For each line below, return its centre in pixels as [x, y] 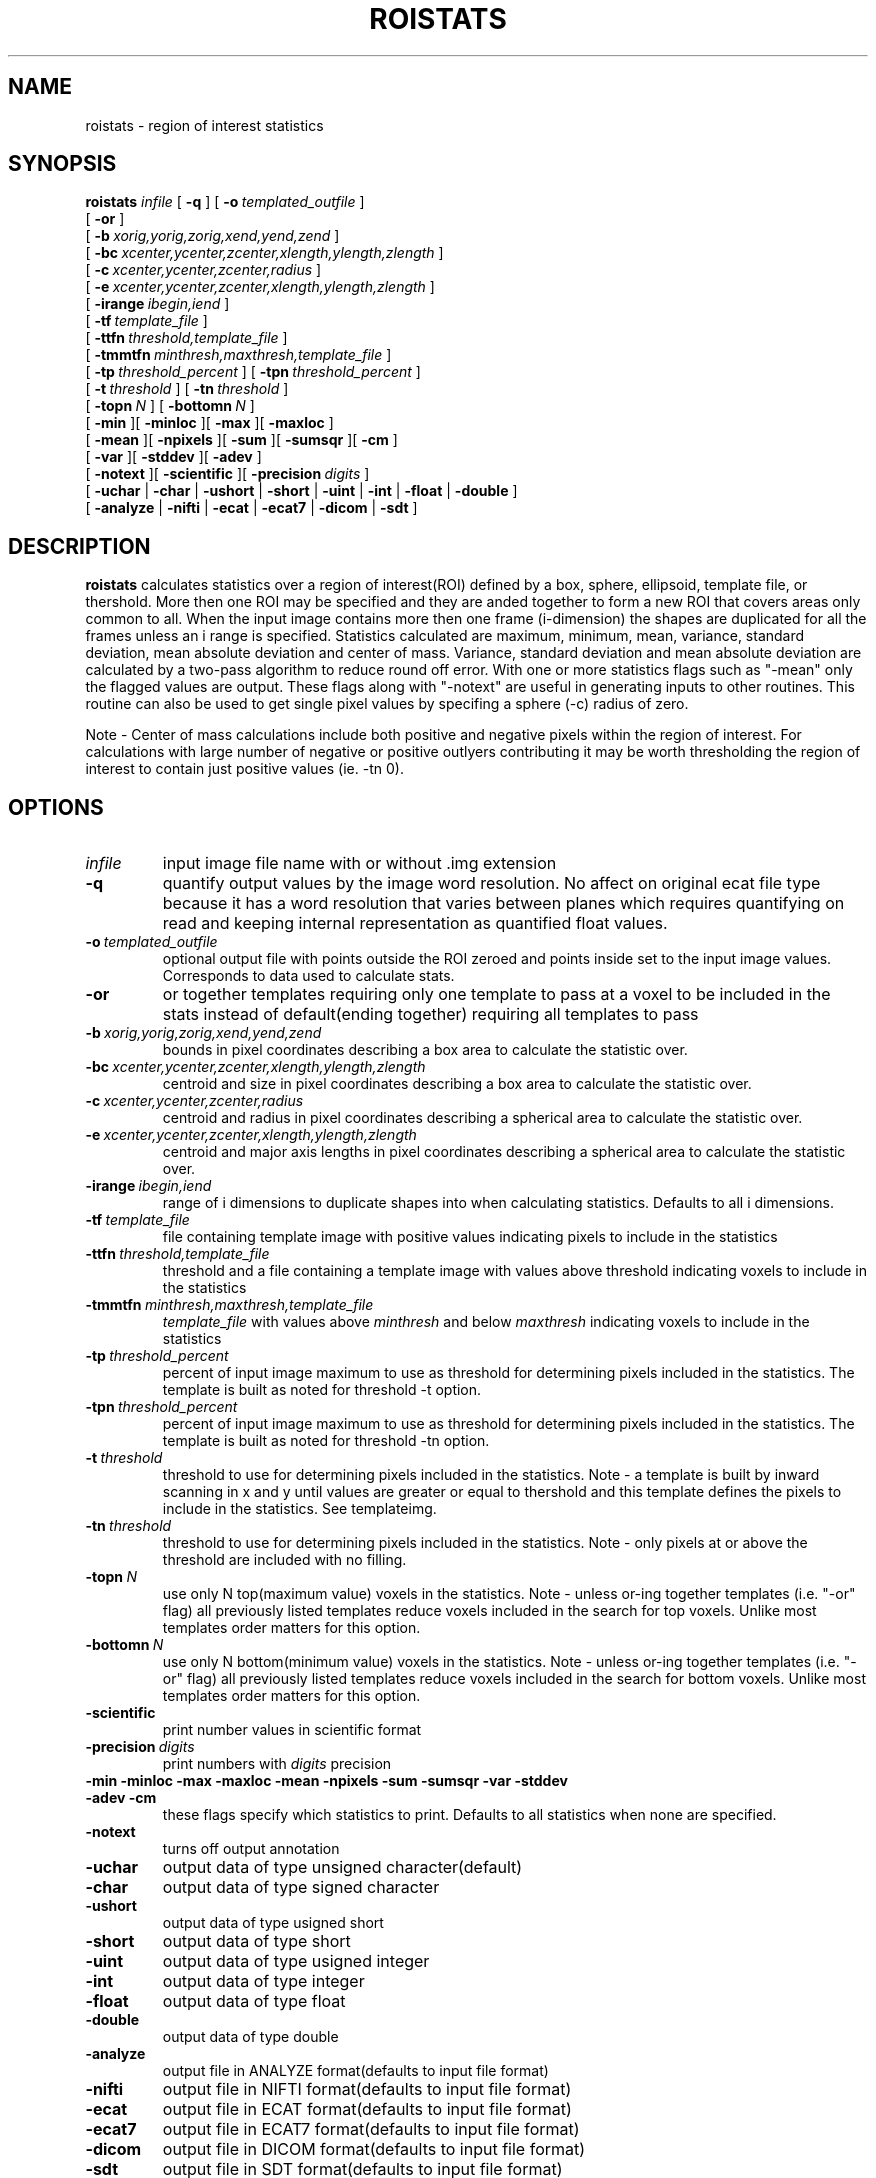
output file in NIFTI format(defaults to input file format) [367, 2089]
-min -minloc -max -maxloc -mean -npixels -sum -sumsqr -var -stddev [326, 1781]
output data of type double [250, 2037]
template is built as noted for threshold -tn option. [326, 1441]
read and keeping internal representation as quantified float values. [415, 923]
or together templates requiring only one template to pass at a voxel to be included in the [496, 994]
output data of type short [256, 1941]
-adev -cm [121, 1798]
